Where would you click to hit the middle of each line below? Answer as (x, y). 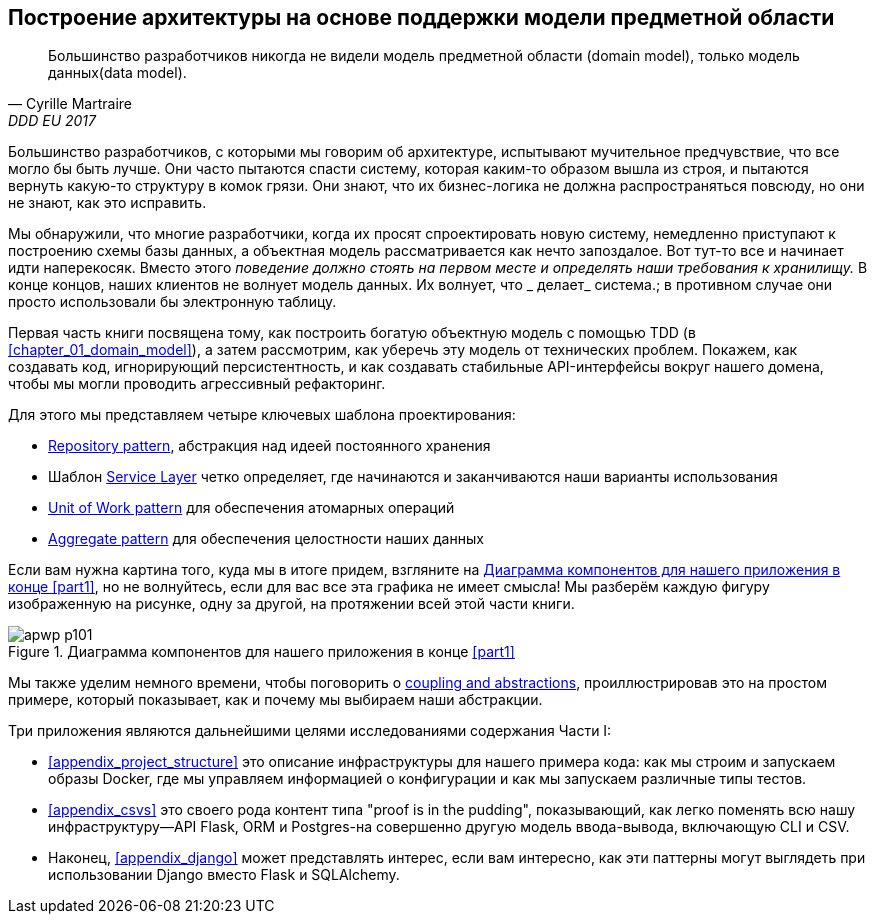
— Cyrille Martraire (70, 104)
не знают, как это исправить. (107, 203)
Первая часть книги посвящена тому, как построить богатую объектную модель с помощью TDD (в (352, 333)
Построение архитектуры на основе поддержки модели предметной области (421, 17)
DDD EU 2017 (52, 121)
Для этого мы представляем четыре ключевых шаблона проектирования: (262, 415)
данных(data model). (117, 73)
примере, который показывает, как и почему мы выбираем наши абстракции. (275, 700)
